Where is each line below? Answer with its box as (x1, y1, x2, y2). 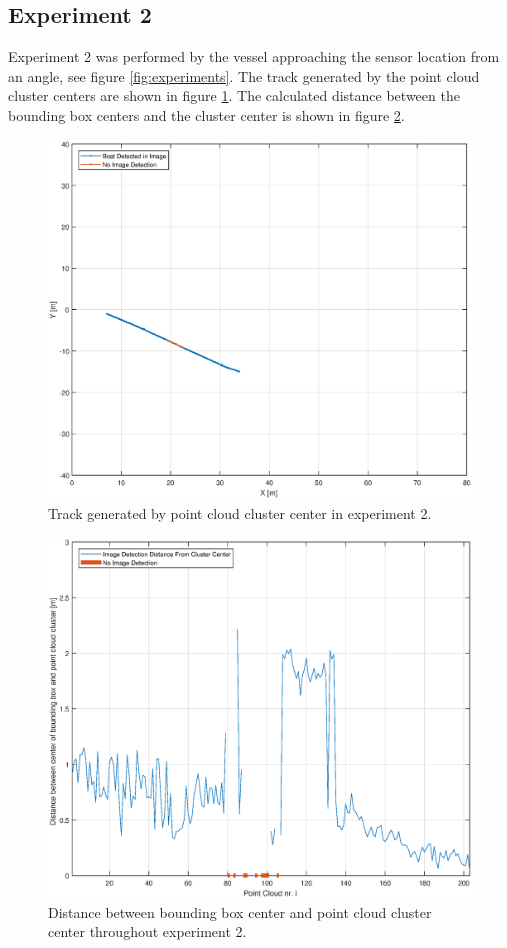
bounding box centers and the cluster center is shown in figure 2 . (8, 104, 405, 125)
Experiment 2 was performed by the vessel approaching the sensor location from (8, 46, 500, 67)
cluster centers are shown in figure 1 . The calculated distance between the (8, 85, 460, 106)
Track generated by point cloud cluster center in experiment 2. (48, 502, 432, 523)
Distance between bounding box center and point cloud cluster (48, 901, 432, 922)
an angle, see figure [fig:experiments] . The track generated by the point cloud (8, 65, 480, 86)
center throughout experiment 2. (48, 921, 247, 942)
